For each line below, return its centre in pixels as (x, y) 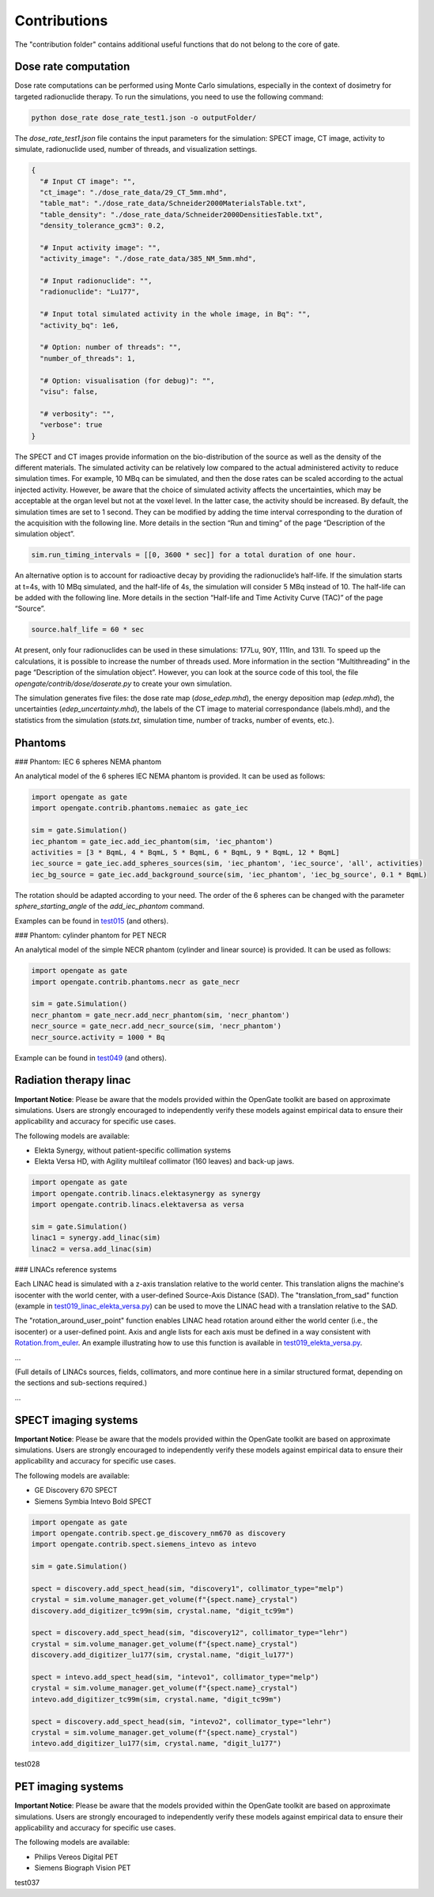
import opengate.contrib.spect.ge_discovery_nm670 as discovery (159, 1533)
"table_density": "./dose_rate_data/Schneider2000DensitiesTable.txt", (181, 214)
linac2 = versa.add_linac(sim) (92, 1249)
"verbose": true (71, 425)
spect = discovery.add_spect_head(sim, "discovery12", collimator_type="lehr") (190, 1633)
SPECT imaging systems (76, 1420)
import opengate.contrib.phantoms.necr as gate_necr (136, 982)
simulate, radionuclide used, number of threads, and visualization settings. (136, 150)
